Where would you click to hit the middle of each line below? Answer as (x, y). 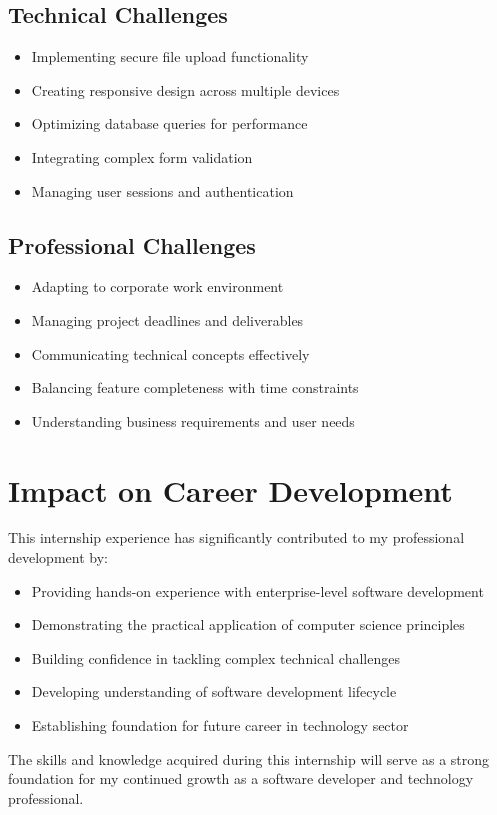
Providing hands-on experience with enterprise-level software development (257, 590)
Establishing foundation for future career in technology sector (220, 725)
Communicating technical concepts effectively (170, 353)
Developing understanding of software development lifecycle (214, 691)
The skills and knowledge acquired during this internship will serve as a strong (249, 758)
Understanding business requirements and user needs (193, 420)
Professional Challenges (132, 244)
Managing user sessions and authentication (162, 190)
